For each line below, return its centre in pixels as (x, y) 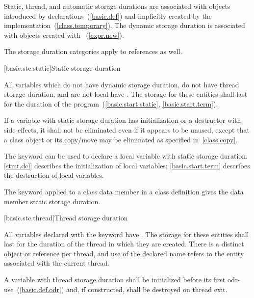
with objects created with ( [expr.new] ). (64, 35)
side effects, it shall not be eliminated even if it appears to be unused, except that (127, 129)
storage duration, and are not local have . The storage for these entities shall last (126, 94)
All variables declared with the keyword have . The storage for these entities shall (127, 234)
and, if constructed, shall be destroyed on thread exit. (147, 289)
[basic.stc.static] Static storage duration (62, 68)
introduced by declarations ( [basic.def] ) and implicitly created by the (108, 15)
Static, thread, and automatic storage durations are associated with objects (117, 6)
